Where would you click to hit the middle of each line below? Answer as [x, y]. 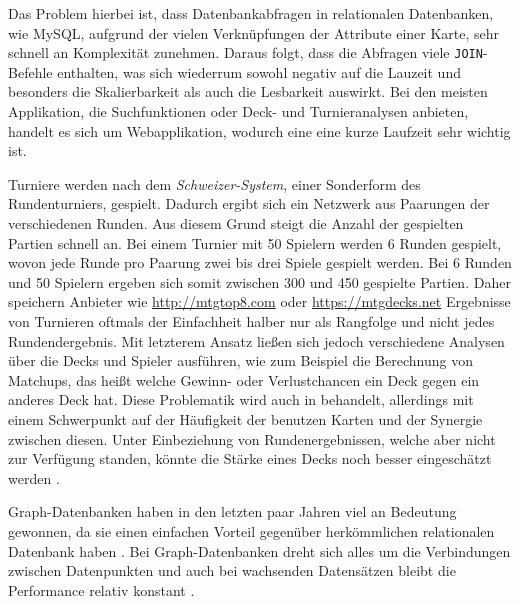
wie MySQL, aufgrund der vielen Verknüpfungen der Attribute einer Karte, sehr [254, 32]
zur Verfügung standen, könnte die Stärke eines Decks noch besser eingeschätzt [250, 458]
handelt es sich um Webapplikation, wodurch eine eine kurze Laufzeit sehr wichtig [259, 130]
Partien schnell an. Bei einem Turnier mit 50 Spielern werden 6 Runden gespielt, [255, 242]
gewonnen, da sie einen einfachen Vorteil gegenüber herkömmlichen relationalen [251, 530]
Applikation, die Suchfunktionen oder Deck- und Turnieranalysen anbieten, [238, 111]
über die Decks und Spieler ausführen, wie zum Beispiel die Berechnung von [240, 360]
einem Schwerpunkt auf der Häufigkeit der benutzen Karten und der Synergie [245, 418]
